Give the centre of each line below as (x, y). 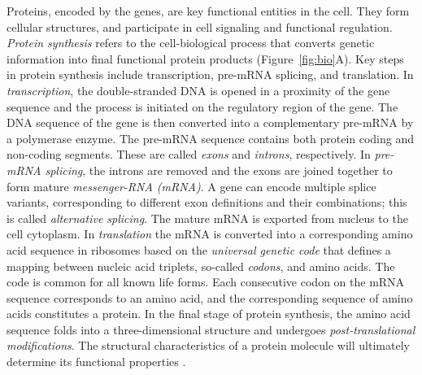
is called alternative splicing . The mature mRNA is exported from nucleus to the (207, 218)
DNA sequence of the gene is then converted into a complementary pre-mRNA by (210, 122)
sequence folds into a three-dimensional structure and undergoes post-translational (211, 329)
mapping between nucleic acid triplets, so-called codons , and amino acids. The (201, 266)
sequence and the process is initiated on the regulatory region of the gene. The (202, 106)
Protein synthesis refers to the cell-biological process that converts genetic (191, 43)
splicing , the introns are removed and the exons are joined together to (219, 170)
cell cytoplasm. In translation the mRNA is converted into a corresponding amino (210, 234)
